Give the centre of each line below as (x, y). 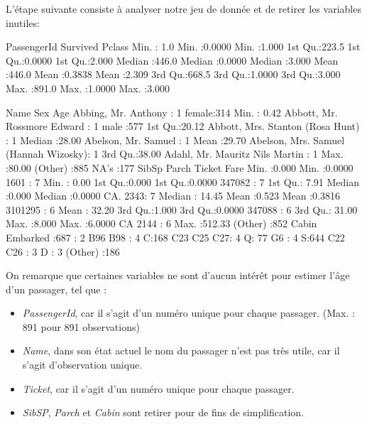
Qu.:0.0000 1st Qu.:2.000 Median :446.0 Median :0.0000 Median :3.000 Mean (172, 60)
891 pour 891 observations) (81, 326)
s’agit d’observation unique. (82, 365)
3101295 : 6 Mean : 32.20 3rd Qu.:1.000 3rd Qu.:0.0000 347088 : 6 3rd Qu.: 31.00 (182, 209)
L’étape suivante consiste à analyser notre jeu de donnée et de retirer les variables (183, 9)
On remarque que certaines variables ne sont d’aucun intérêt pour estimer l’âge (178, 275)
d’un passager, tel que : (56, 289)
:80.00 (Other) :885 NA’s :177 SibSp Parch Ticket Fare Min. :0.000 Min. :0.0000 (180, 167)
